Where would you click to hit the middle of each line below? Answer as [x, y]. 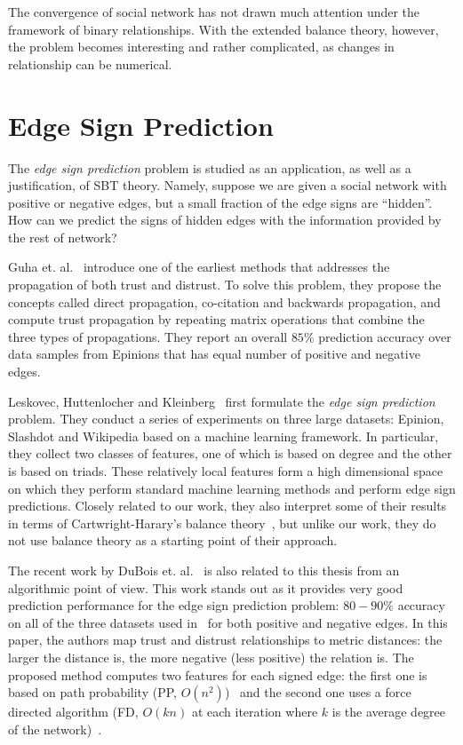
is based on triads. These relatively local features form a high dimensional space [226, 471]
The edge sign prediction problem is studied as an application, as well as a [210, 167]
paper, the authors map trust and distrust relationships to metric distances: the [225, 640]
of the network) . [55, 729]
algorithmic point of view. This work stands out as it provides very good [206, 587]
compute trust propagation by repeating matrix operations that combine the [216, 319]
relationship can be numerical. [90, 63]
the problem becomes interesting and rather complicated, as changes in [201, 47]
